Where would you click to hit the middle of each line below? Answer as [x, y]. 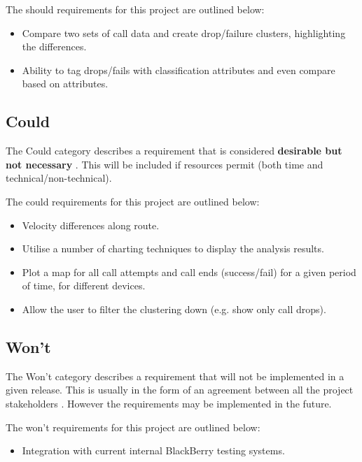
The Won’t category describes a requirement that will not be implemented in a [175, 376]
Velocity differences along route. [91, 225]
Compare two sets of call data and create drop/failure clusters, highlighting [184, 33]
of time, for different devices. [84, 286]
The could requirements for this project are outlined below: [133, 201]
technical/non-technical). [59, 178]
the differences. [54, 46]
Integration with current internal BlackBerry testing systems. [153, 450]
